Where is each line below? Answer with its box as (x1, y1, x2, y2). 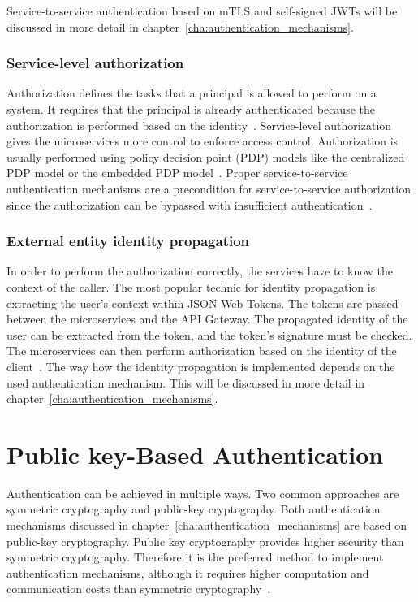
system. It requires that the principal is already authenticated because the (6, 101, 375, 117)
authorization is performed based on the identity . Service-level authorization (6, 116, 392, 133)
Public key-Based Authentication (6, 437, 384, 470)
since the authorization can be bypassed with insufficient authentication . (6, 196, 373, 213)
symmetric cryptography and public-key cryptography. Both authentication (6, 500, 381, 518)
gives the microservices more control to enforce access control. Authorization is (6, 132, 399, 149)
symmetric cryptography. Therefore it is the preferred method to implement (6, 548, 384, 565)
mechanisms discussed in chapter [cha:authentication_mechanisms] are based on (6, 517, 407, 534)
